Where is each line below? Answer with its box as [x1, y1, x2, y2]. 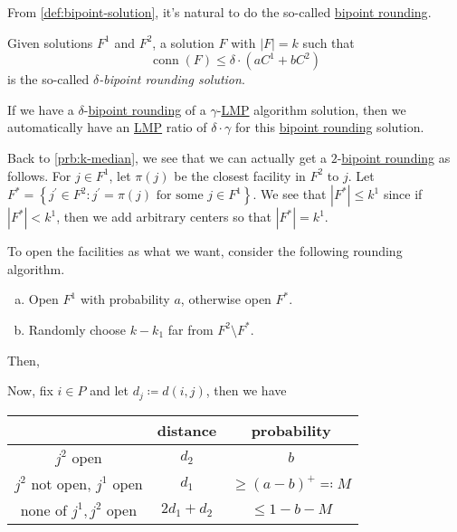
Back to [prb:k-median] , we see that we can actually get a [7, 147, 327, 166]
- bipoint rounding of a [83, 100, 206, 119]
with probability [80, 290, 170, 309]
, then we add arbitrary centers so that [56, 207, 272, 226]
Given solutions [7, 33, 93, 52]
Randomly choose [28, 319, 127, 338]
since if [383, 185, 423, 204]
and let [90, 381, 129, 400]
